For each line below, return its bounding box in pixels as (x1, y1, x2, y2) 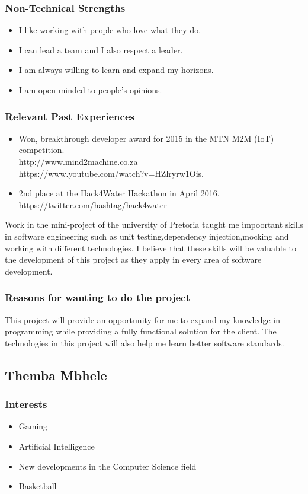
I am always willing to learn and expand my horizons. (18, 63, 214, 76)
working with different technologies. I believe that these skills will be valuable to (5, 241, 296, 254)
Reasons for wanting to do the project (5, 290, 190, 305)
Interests (5, 397, 47, 412)
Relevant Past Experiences (5, 109, 134, 123)
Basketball (18, 480, 57, 492)
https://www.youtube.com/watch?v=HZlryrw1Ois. (18, 167, 204, 179)
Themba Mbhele (5, 365, 107, 384)
